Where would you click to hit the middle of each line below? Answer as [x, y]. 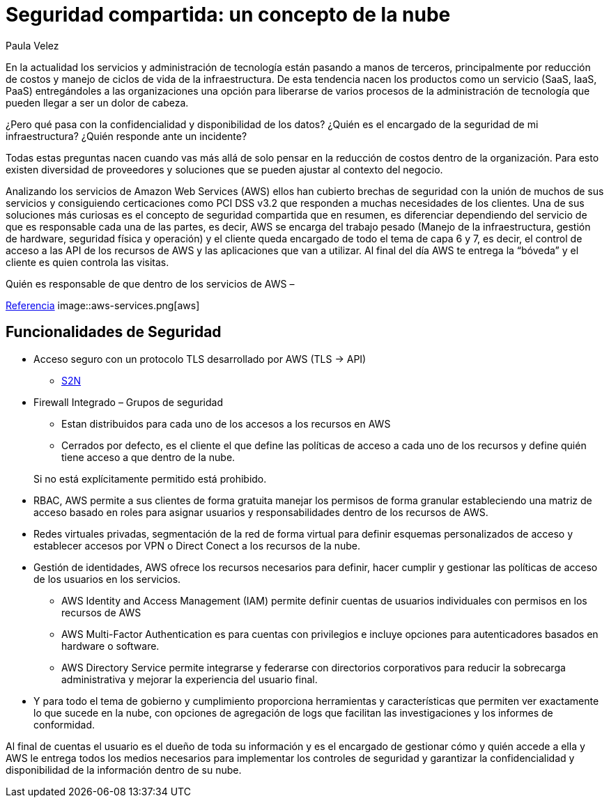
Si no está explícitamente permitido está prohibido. [150, 478]
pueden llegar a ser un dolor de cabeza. [97, 102]
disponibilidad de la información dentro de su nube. [124, 770]
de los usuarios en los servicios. [107, 579]
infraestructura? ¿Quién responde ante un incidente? [126, 136]
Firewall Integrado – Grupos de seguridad [129, 402]
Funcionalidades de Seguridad [114, 332]
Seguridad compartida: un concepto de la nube [228, 15]
